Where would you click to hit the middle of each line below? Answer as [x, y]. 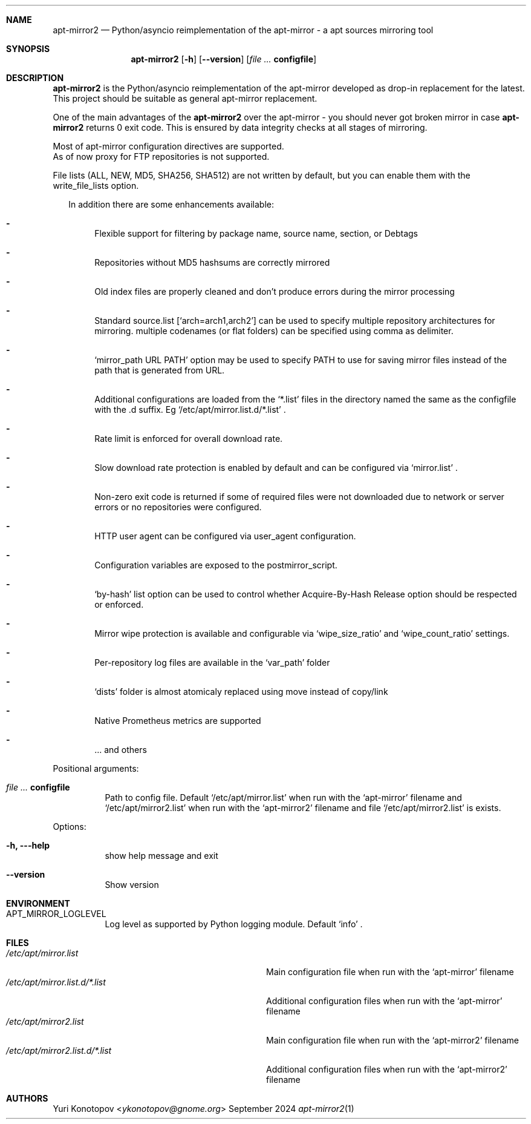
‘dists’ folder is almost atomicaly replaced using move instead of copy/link [241, 692]
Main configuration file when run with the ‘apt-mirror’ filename [390, 972]
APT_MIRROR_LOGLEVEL [56, 914]
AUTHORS [27, 1098]
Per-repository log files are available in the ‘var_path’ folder [212, 662]
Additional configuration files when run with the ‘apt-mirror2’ [387, 1069]
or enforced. [119, 604]
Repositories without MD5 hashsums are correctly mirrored [212, 262]
